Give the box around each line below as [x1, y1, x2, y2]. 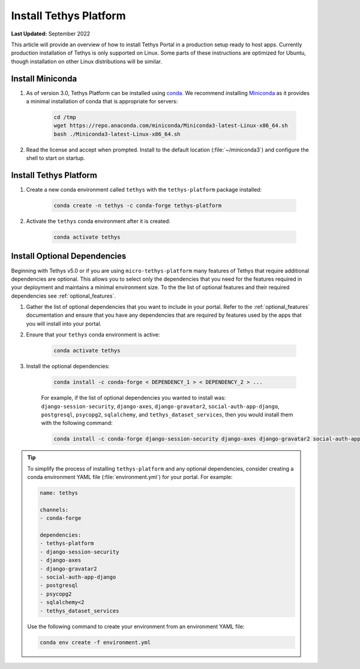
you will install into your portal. [26, 320, 102, 327]
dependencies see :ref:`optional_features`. [11, 292, 116, 299]
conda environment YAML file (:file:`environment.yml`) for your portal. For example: [27, 474, 233, 481]
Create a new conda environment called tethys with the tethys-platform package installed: [26, 186, 262, 194]
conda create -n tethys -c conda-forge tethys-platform [53, 202, 222, 209]
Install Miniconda [11, 73, 77, 84]
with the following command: [41, 420, 113, 427]
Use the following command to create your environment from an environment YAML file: [27, 623, 245, 630]
